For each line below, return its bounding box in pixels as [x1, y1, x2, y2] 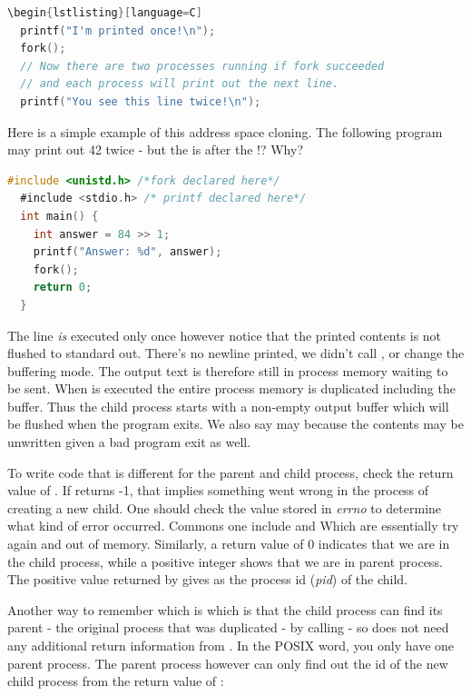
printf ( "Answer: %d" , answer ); [33, 245, 222, 259]
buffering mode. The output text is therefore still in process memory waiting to [7, 361, 448, 380]
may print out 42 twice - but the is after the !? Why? [7, 140, 304, 159]
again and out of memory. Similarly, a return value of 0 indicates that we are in [7, 534, 450, 553]
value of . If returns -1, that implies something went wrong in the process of [7, 481, 429, 500]
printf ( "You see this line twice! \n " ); [20, 94, 261, 108]
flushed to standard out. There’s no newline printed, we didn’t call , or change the [7, 343, 465, 363]
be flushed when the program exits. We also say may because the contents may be [7, 414, 464, 433]
